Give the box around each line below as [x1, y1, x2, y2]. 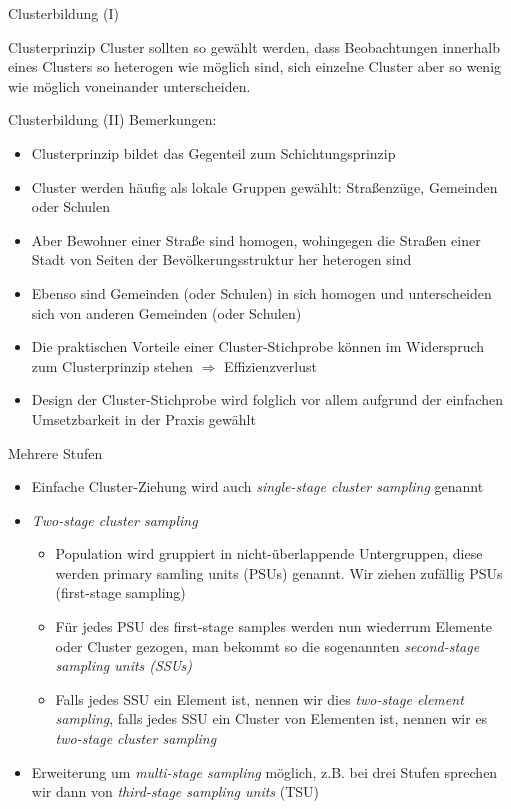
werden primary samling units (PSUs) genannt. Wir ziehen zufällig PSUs [55, 562, 503, 583]
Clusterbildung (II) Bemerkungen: [8, 109, 217, 130]
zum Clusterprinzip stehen [31, 355, 194, 376]
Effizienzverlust [224, 355, 317, 376]
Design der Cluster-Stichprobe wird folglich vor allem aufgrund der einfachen [31, 389, 504, 410]
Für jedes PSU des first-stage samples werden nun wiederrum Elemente [55, 616, 493, 637]
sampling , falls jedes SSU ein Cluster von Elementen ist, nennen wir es [55, 708, 488, 729]
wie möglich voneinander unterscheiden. [8, 75, 251, 96]
